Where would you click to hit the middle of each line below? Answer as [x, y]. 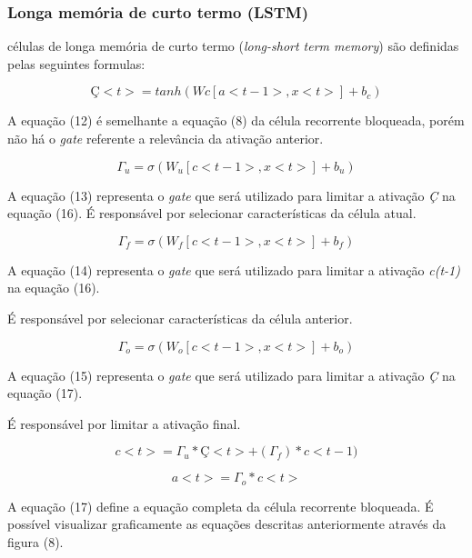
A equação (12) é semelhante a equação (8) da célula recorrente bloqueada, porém [236, 120]
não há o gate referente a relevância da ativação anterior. [166, 138]
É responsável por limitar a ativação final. [124, 423]
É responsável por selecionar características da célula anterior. [180, 318]
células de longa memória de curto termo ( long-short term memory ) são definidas [233, 46]
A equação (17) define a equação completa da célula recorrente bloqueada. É [221, 506]
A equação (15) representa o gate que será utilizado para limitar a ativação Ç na [231, 375]
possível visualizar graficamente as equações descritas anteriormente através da [227, 524]
